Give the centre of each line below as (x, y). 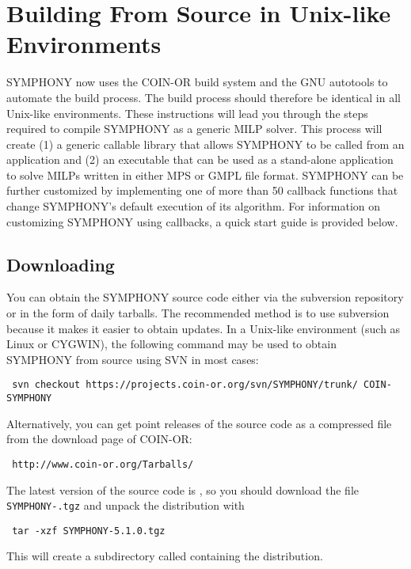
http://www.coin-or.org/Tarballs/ (103, 464)
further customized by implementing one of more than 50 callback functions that (202, 190)
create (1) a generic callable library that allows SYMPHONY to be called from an (205, 144)
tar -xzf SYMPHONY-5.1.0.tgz (89, 531)
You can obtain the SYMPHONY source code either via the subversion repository (205, 297)
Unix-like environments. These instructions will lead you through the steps (187, 113)
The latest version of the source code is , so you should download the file (183, 489)
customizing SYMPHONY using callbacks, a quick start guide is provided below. (202, 221)
